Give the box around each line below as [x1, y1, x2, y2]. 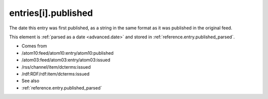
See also [21, 78, 40, 84]
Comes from [21, 43, 47, 49]
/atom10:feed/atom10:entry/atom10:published [21, 50, 114, 56]
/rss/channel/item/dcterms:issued [21, 64, 91, 70]
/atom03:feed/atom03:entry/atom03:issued [21, 57, 110, 63]
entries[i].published [9, 7, 93, 18]
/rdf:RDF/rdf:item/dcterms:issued [21, 71, 89, 77]
